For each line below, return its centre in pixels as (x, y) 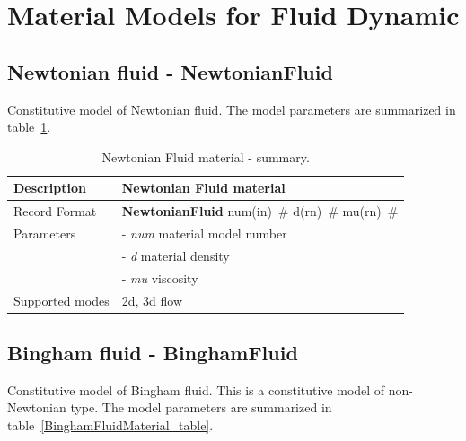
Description (50, 188)
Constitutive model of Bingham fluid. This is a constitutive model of (196, 389)
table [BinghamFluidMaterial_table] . (110, 425)
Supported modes (62, 300)
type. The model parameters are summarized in (201, 407)
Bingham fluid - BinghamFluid (153, 353)
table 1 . (29, 127)
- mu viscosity (160, 277)
